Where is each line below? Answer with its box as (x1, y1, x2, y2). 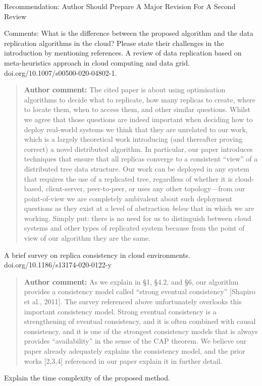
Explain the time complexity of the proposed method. (4, 372, 170, 383)
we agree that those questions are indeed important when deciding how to (24, 114, 253, 124)
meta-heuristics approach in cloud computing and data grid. (4, 57, 190, 68)
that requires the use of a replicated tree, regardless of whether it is (24, 173, 233, 184)
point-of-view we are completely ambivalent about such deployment (24, 193, 233, 203)
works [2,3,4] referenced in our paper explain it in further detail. (24, 355, 223, 366)
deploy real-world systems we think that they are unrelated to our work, (24, 124, 248, 134)
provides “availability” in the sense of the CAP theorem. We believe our (24, 336, 247, 346)
